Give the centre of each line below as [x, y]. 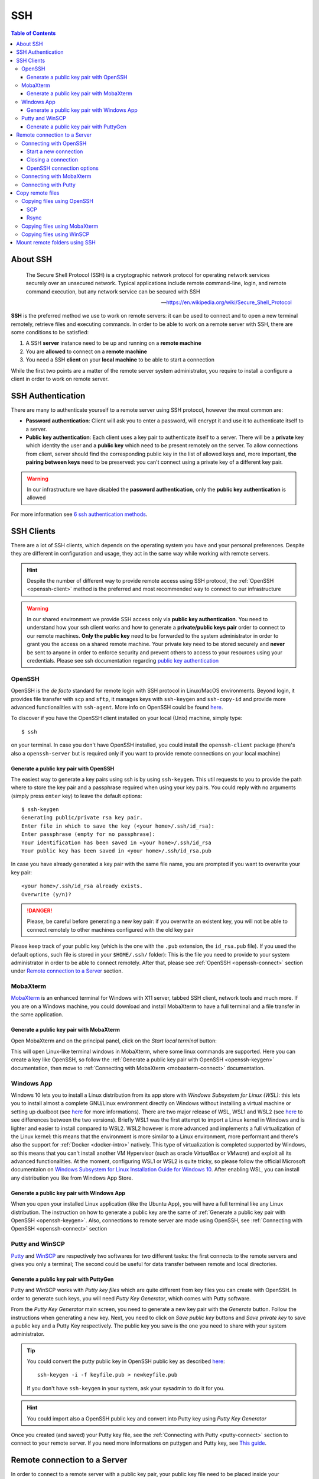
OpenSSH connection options [63, 168]
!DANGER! [40, 910]
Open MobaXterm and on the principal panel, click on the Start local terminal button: [114, 1041]
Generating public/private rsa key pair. [82, 818]
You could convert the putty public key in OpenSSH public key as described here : [126, 1361]
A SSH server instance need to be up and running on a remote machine [114, 343]
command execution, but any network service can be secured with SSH [113, 291]
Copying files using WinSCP [56, 234]
